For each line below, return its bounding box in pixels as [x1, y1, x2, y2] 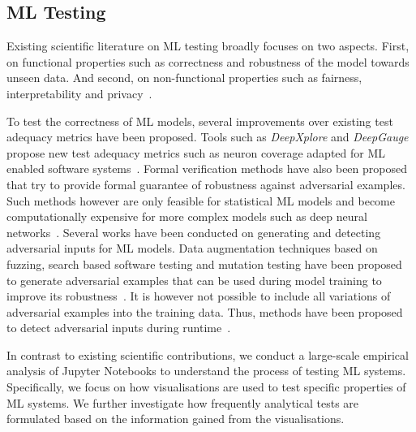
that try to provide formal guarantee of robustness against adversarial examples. [6, 175, 405, 192]
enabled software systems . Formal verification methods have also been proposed [6, 160, 407, 177]
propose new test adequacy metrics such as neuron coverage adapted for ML [6, 144, 386, 161]
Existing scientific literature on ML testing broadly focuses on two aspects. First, [6, 37, 410, 54]
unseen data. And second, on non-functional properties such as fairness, [6, 69, 362, 86]
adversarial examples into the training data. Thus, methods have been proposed [6, 303, 403, 320]
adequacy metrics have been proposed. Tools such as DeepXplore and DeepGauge [6, 128, 409, 145]
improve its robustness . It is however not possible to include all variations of [6, 287, 391, 305]
